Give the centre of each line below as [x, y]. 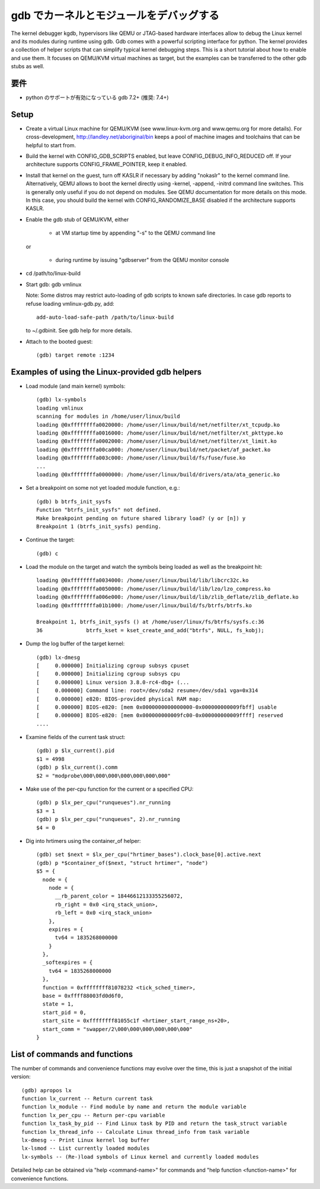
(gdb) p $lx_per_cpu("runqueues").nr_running [104, 803]
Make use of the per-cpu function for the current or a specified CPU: [110, 789]
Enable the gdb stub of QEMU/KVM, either [77, 219]
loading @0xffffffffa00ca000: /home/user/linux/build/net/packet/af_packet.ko [153, 449]
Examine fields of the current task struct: [76, 737]
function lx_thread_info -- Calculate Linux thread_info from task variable [136, 1132]
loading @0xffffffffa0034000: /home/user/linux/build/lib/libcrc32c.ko [143, 581]
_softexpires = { [68, 963]
